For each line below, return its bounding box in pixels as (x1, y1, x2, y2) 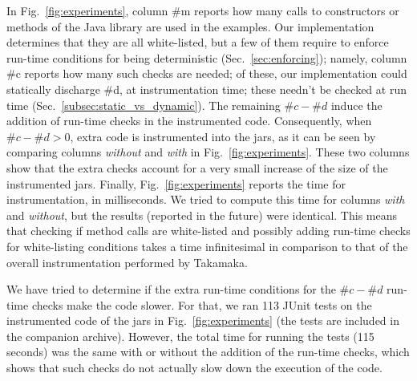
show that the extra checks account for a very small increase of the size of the (6, 159, 388, 176)
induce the (330, 96, 383, 113)
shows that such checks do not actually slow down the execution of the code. (6, 359, 383, 376)
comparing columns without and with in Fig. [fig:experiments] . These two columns (6, 144, 410, 160)
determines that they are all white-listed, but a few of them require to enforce (6, 34, 389, 51)
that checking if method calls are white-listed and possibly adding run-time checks (6, 222, 411, 239)
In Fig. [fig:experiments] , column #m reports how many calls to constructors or (6, 2, 399, 18)
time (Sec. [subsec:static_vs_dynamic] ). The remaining (6, 96, 281, 113)
